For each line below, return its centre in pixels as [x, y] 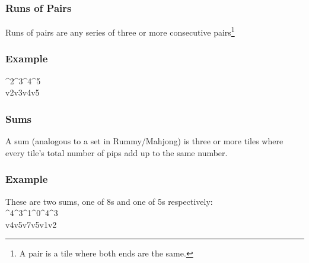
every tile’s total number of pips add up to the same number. [117, 152]
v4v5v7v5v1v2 [31, 224]
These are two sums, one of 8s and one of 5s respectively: [109, 201]
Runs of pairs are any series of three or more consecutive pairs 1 [120, 31]
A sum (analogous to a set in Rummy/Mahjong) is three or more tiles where [144, 141]
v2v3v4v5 [23, 92]
